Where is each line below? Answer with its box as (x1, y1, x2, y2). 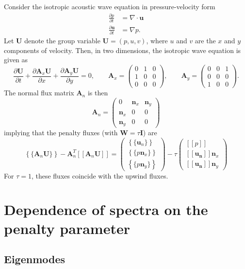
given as (4, 54, 28, 65)
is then (87, 88, 108, 98)
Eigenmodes (4, 251, 65, 267)
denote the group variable (24, 36, 100, 46)
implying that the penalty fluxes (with (4, 127, 118, 138)
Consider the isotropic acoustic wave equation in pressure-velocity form (4, 1, 215, 11)
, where (146, 36, 168, 46)
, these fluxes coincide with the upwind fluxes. (31, 170, 168, 180)
